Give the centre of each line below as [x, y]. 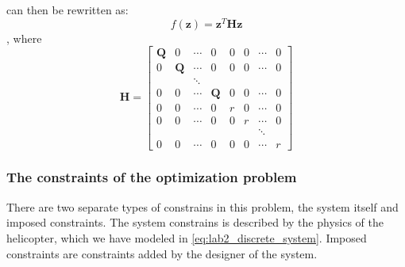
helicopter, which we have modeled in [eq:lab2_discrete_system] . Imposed [187, 237]
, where [24, 38]
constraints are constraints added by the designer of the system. [162, 253]
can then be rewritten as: [67, 10]
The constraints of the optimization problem [152, 177]
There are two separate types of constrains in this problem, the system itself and [202, 206]
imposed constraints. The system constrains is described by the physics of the [195, 222]
